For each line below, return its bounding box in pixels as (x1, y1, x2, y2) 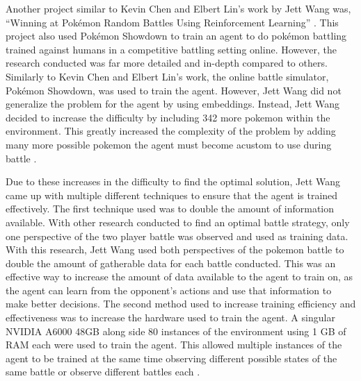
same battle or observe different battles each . (6, 364, 200, 379)
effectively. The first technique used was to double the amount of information (6, 201, 335, 216)
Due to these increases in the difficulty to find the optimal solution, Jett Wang (6, 174, 341, 189)
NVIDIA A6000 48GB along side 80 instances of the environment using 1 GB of (6, 323, 346, 338)
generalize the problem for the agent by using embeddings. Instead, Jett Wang (6, 96, 340, 111)
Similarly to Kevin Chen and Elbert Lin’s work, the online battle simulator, (6, 69, 329, 83)
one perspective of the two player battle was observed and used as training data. (6, 228, 348, 243)
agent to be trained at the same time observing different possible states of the (6, 350, 337, 365)
